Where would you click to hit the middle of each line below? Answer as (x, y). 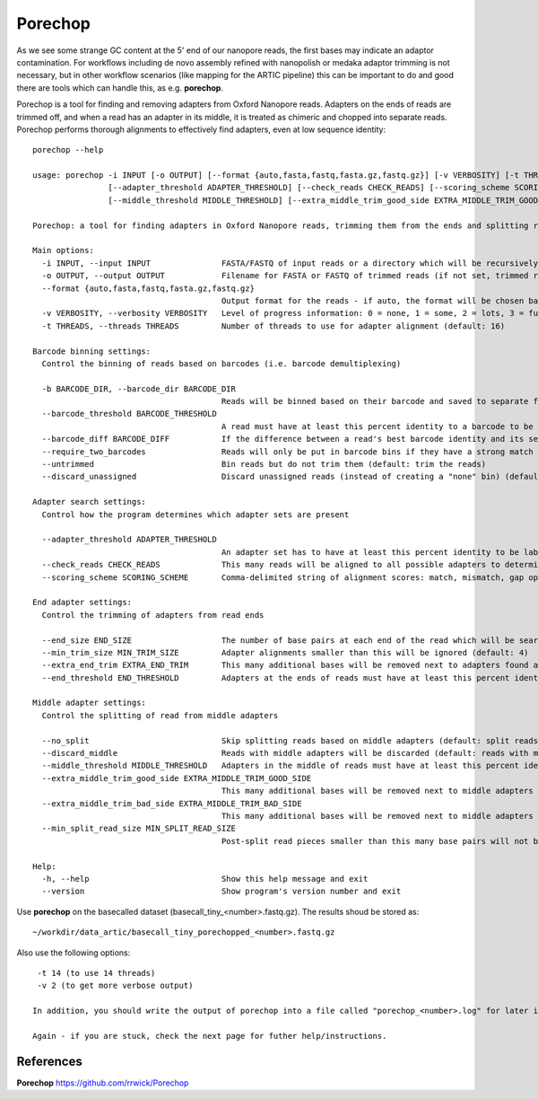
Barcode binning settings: (92, 351)
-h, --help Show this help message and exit (205, 879)
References (49, 1061)
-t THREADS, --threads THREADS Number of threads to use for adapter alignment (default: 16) (273, 326)
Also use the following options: (74, 953)
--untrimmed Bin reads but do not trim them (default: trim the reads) (264, 464)
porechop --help (68, 150)
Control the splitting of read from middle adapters (160, 715)
